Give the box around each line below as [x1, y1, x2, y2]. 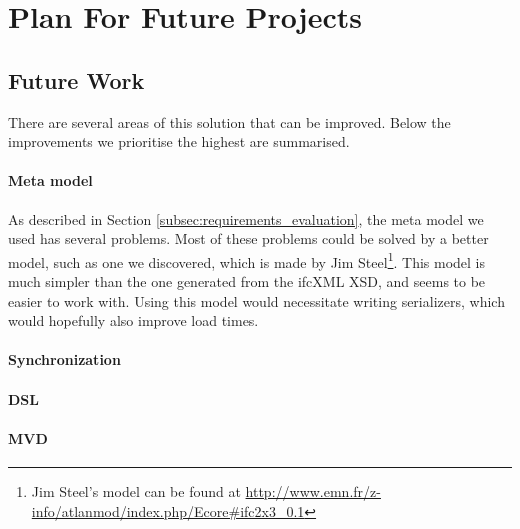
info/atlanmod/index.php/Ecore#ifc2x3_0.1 [31, 500, 305, 521]
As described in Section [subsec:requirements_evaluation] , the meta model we [8, 208, 484, 229]
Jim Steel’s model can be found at [31, 480, 241, 501]
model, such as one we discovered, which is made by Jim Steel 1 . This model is [8, 248, 486, 272]
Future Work [8, 64, 145, 95]
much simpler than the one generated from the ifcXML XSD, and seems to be [8, 271, 486, 291]
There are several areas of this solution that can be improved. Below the [8, 111, 451, 132]
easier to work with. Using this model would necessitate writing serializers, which [8, 290, 505, 311]
